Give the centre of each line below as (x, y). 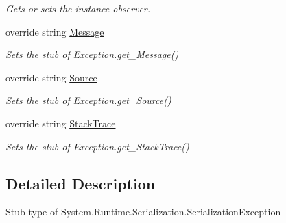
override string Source (51, 77)
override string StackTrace (61, 123)
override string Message (55, 31)
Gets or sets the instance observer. (78, 8)
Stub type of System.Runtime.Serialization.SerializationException (143, 212)
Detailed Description (81, 183)
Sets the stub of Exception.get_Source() (88, 100)
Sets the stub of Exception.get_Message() (92, 54)
